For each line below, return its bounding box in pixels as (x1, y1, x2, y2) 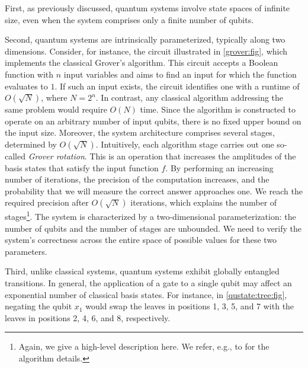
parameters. (5, 245, 47, 257)
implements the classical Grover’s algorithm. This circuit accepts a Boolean (5, 56, 278, 69)
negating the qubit (5, 300, 72, 312)
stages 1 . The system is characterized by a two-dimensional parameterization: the (5, 209, 296, 222)
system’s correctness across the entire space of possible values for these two (5, 233, 277, 246)
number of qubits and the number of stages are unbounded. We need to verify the (5, 222, 301, 234)
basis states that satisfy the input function (5, 161, 159, 174)
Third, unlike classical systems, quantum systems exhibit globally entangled (5, 265, 280, 277)
